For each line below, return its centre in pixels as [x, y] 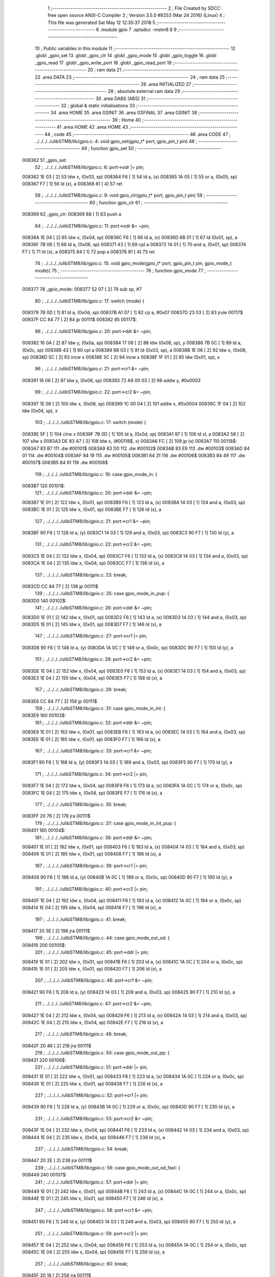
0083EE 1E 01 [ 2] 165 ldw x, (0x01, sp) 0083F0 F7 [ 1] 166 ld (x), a [91, 739]
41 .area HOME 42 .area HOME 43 [92, 127]
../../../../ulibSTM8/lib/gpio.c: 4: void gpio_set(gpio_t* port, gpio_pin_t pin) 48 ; [116, 141]
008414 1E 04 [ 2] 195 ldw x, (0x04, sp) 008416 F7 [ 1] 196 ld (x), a [92, 908]
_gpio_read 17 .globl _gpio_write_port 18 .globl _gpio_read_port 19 [103, 63]
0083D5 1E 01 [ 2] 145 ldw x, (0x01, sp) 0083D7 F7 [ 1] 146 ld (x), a [92, 624]
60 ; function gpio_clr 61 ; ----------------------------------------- [159, 202]
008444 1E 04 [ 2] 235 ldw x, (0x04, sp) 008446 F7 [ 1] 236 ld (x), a [94, 1137]
